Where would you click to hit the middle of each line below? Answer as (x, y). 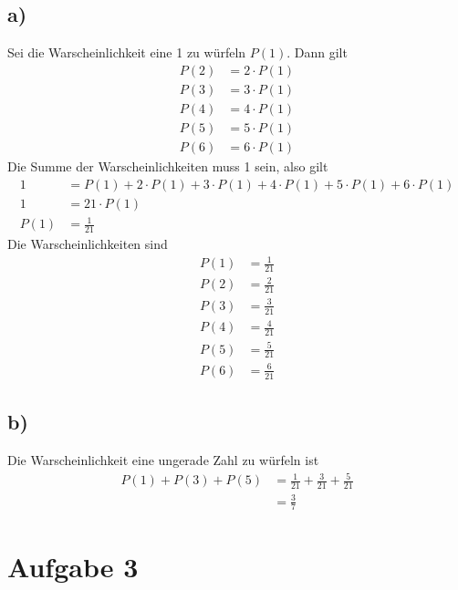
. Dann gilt (317, 52)
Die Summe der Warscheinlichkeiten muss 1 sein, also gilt (168, 166)
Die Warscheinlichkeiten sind (88, 243)
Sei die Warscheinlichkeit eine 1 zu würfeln (127, 52)
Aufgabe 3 (73, 566)
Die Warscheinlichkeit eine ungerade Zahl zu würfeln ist (163, 460)
